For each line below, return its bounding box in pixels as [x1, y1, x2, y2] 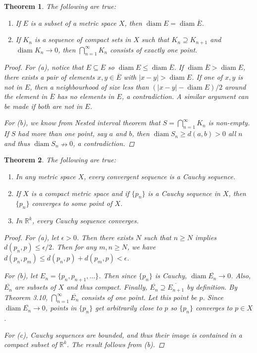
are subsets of [15, 282, 56, 292]
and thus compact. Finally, [66, 282, 148, 292]
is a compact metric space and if [31, 188, 129, 198]
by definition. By [187, 282, 238, 292]
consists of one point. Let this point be [81, 292, 197, 302]
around [225, 81, 246, 92]
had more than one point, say [18, 128, 107, 139]
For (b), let [4, 270, 38, 281]
